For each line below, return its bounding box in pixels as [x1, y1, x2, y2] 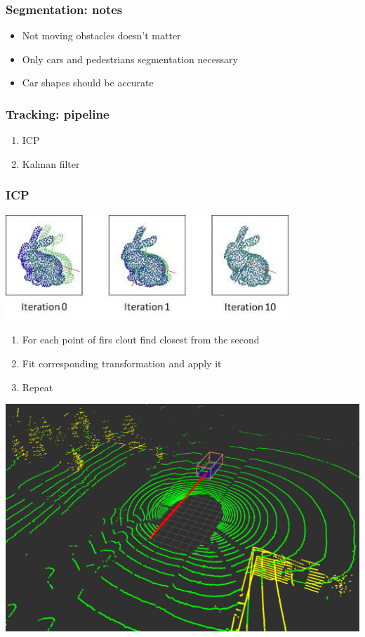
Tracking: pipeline [6, 105, 109, 122]
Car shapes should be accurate [22, 75, 154, 90]
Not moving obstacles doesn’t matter [22, 28, 181, 43]
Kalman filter [22, 156, 80, 171]
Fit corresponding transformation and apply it [22, 355, 222, 370]
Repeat [22, 379, 53, 394]
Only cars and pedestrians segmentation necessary [22, 51, 238, 66]
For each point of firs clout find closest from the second [22, 332, 260, 347]
